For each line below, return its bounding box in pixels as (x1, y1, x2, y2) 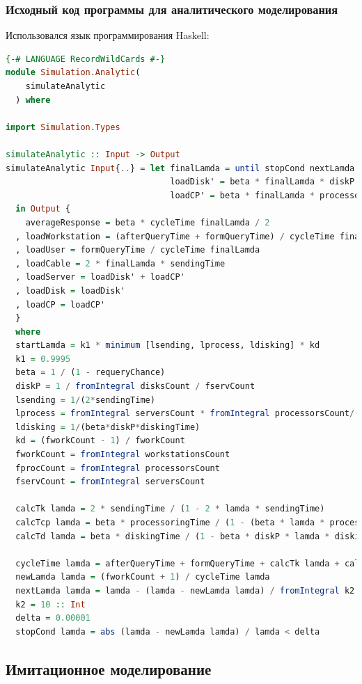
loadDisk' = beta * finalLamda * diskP (170, 177, 355, 187)
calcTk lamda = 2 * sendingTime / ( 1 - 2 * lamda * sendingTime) (15, 504, 325, 514)
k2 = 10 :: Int (15, 599, 86, 610)
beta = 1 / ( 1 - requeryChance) (15, 367, 166, 378)
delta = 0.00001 (15, 613, 90, 623)
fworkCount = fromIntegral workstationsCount (15, 450, 230, 460)
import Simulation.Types (6, 122, 120, 132)
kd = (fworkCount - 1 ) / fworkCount (15, 436, 185, 446)
